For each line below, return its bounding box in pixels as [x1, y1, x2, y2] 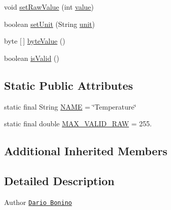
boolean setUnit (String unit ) [4, 18, 95, 29]
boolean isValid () [4, 52, 60, 63]
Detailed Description [4, 172, 115, 188]
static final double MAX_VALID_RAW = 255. [4, 118, 152, 129]
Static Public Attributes [4, 77, 133, 93]
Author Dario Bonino [4, 196, 72, 207]
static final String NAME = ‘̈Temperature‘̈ [4, 101, 137, 112]
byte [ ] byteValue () [4, 36, 65, 46]
